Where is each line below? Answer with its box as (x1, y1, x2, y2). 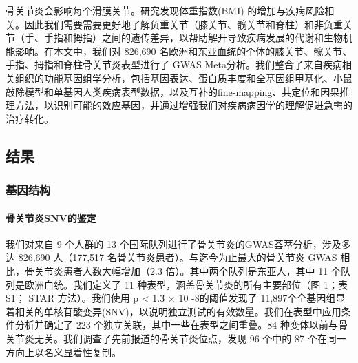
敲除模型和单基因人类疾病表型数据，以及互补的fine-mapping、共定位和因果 (6, 84, 340, 98)
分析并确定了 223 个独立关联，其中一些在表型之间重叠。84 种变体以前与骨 (14, 318, 348, 332)
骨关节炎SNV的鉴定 (6, 210, 96, 225)
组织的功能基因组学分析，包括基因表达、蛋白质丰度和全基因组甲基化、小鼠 (14, 70, 352, 85)
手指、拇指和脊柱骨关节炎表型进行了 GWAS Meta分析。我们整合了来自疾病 (6, 57, 342, 72)
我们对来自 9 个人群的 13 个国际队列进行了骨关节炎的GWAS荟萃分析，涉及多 (6, 236, 351, 251)
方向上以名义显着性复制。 (6, 344, 121, 359)
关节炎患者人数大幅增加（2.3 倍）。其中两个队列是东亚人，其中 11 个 (34, 263, 341, 278)
